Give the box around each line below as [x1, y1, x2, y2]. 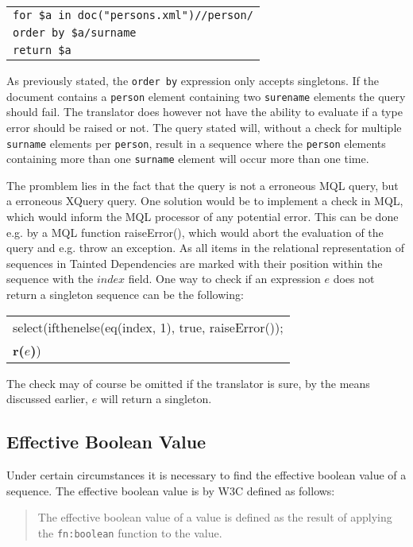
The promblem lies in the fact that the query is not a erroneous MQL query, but [6, 177, 399, 193]
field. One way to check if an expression [128, 270, 321, 287]
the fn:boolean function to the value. [37, 524, 222, 541]
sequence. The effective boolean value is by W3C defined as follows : [6, 482, 335, 499]
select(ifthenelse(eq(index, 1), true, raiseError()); [13, 317, 284, 336]
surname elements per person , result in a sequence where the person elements [6, 134, 386, 151]
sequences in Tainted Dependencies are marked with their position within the [6, 254, 383, 271]
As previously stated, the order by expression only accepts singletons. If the [6, 72, 380, 88]
